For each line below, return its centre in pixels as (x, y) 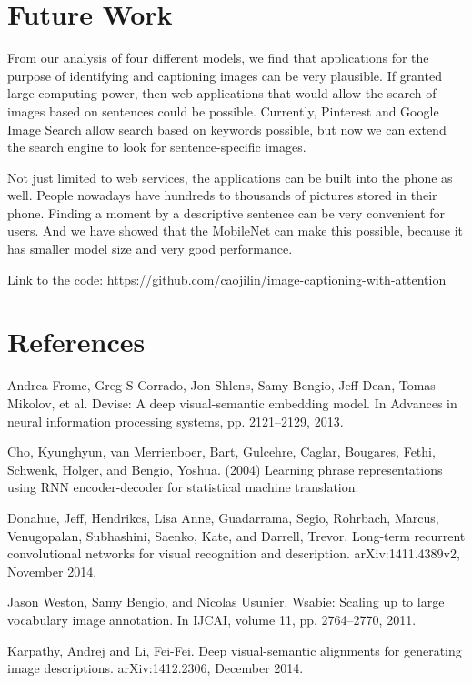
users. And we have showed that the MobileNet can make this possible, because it (236, 231)
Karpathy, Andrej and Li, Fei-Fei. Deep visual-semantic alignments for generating (235, 650)
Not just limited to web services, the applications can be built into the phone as (230, 177)
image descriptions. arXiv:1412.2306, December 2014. (156, 668)
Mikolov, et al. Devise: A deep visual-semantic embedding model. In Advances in (232, 402)
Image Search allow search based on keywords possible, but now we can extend (227, 129)
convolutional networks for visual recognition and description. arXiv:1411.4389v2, (234, 553)
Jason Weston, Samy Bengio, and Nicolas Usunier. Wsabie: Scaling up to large (226, 602)
